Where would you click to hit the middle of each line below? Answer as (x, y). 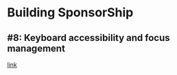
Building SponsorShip (70, 13)
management (36, 48)
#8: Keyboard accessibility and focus (88, 38)
